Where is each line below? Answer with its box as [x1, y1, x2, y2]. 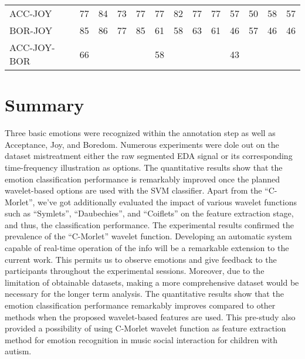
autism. [5, 345, 32, 357]
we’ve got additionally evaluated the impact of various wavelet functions [38, 195, 297, 208]
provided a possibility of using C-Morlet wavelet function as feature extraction [5, 322, 286, 334]
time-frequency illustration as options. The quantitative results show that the [5, 161, 283, 173]
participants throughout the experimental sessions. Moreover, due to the [5, 265, 265, 277]
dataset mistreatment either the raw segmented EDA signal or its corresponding [5, 150, 293, 162]
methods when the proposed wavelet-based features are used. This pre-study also [5, 310, 296, 323]
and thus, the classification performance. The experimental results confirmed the [5, 218, 294, 231]
